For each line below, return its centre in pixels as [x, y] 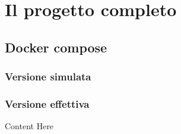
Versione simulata [48, 77]
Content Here [29, 126]
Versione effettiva [47, 103]
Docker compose [56, 47]
